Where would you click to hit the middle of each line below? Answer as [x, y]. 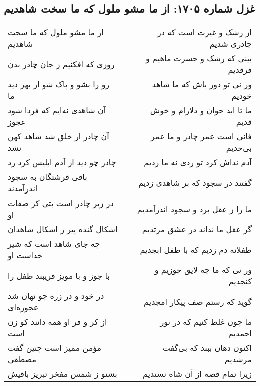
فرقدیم [240, 70]
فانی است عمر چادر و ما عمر [201, 136]
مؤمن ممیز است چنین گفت [55, 348]
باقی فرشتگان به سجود [48, 177]
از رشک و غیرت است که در [204, 32]
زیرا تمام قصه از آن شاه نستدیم [197, 374]
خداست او [25, 255]
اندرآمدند [23, 188]
